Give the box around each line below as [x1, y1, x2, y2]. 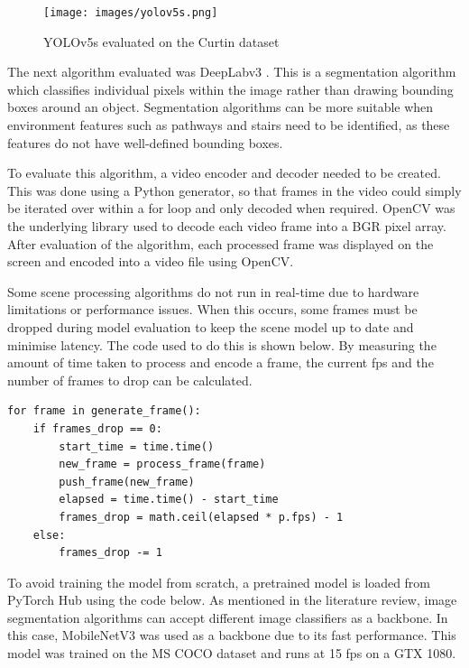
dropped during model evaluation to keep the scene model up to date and [7, 317, 414, 336]
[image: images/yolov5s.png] [43, 6, 218, 19]
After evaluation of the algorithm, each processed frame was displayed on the [7, 234, 434, 253]
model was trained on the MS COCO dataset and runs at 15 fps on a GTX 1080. [7, 644, 456, 663]
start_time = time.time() [59, 440, 215, 453]
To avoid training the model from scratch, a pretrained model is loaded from [7, 572, 431, 591]
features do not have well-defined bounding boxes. [7, 133, 283, 152]
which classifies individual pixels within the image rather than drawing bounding [7, 79, 454, 98]
